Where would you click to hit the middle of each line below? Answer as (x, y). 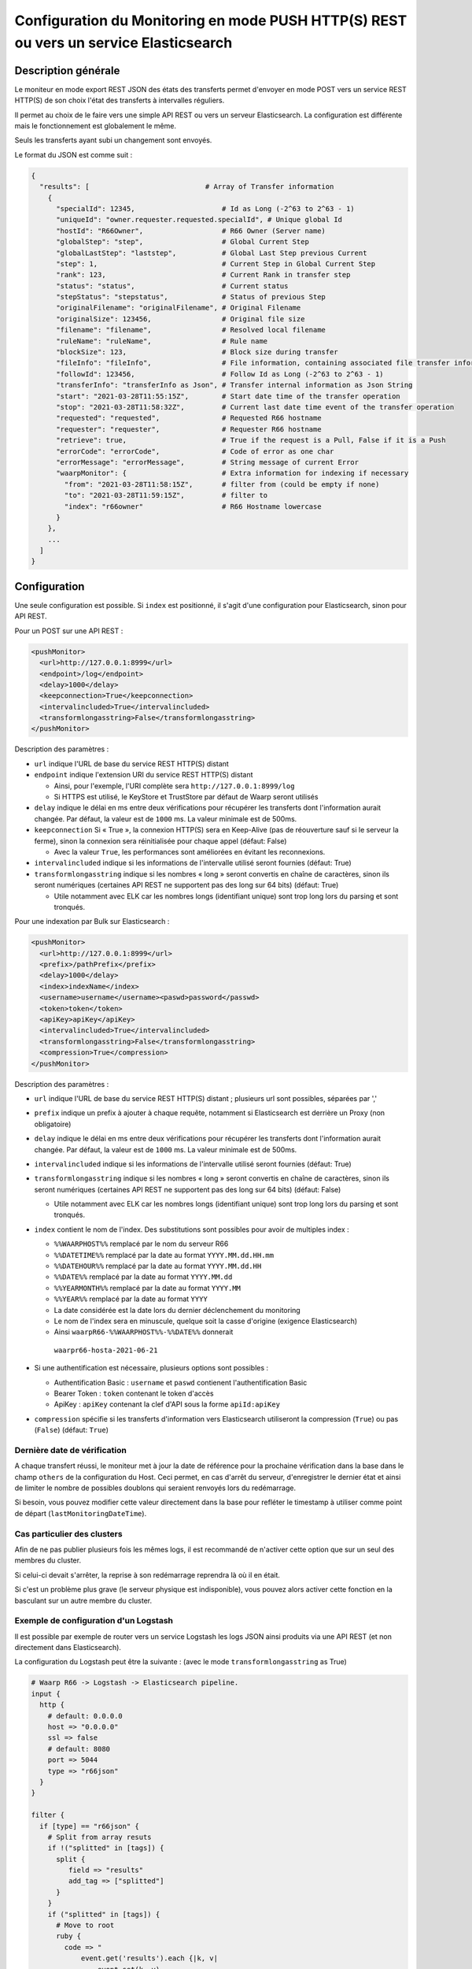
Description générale (67, 70)
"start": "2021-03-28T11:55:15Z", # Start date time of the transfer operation (228, 396)
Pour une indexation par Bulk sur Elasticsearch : (92, 921)
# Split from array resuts (100, 1837)
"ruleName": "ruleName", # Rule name (162, 341)
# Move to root (85, 1925)
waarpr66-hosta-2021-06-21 (106, 1350)
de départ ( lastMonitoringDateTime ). (81, 1513)
